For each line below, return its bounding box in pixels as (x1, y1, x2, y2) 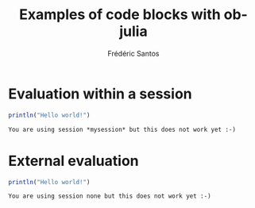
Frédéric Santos (107, 48, 160, 58)
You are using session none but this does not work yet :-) (8, 192, 212, 200)
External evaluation (8, 152, 139, 170)
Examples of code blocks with (19, 6, 221, 24)
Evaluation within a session (8, 85, 192, 102)
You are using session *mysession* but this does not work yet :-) (8, 125, 237, 133)
